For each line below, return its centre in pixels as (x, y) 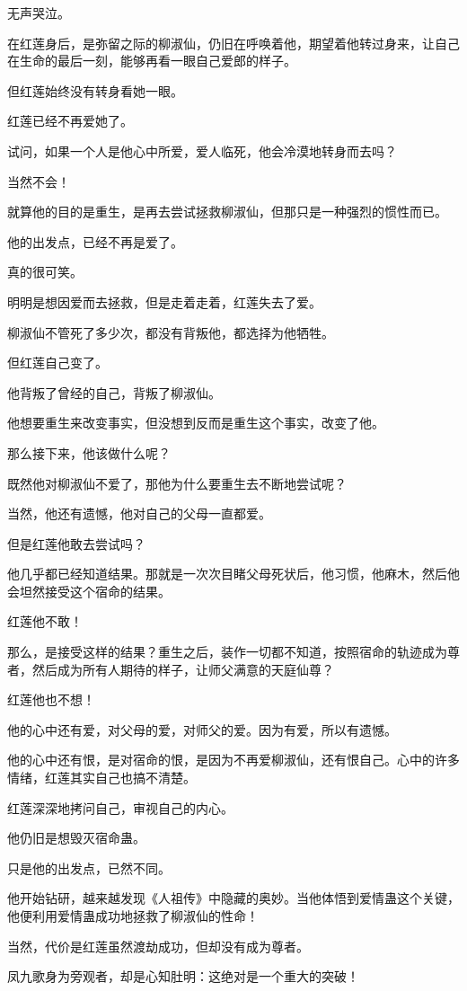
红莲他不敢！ (45, 621)
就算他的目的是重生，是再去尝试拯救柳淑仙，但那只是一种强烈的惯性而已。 (227, 212)
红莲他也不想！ (51, 699)
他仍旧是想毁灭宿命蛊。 (76, 838)
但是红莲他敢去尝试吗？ (76, 543)
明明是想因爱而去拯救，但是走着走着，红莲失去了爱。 (164, 301)
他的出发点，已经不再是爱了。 (95, 241)
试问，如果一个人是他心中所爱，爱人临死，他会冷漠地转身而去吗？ (202, 150)
